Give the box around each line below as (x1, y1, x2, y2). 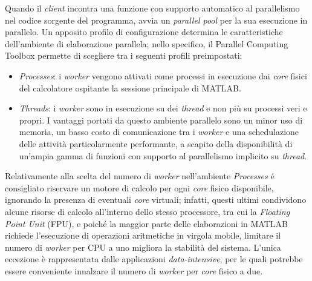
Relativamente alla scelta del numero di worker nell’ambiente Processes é (5, 170, 275, 182)
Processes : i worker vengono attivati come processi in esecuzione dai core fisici (19, 69, 307, 82)
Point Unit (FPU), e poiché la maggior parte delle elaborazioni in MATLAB (5, 217, 288, 230)
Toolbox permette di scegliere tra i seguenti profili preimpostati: (5, 49, 242, 62)
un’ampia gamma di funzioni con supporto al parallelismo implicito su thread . (19, 149, 307, 162)
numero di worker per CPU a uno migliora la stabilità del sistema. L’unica (5, 240, 281, 253)
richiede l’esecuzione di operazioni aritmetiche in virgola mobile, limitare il (5, 229, 281, 242)
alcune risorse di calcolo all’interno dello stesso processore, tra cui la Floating (5, 205, 290, 217)
